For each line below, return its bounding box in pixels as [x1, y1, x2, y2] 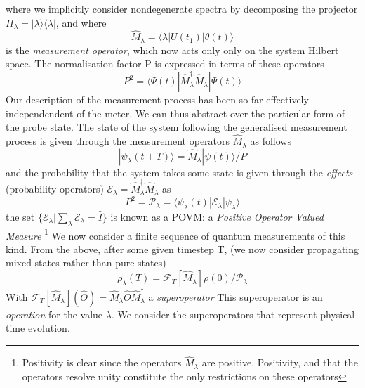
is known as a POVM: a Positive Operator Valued [110, 209, 324, 224]
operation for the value [6, 306, 103, 321]
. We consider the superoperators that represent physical [111, 306, 355, 321]
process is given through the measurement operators [6, 134, 230, 148]
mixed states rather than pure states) [6, 255, 166, 270]
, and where [55, 15, 107, 30]
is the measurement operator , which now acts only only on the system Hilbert [6, 42, 339, 57]
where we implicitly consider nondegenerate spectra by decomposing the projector [6, 1, 358, 15]
